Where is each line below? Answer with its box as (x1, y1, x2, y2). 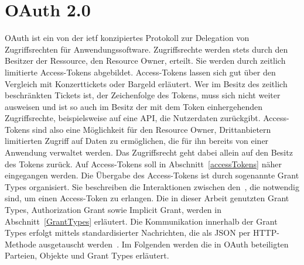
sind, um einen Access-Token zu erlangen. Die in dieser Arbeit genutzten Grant (5, 192, 289, 204)
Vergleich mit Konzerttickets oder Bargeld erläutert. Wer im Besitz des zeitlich (5, 77, 288, 90)
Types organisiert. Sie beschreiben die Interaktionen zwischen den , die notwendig (5, 180, 299, 192)
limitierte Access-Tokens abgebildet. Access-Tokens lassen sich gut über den (5, 66, 276, 78)
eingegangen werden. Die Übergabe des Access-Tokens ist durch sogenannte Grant (5, 169, 299, 181)
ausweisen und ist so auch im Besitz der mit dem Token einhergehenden (5, 100, 263, 112)
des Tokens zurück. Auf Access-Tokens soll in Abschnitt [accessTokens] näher (5, 157, 282, 170)
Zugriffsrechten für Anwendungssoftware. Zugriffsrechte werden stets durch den (5, 43, 288, 55)
